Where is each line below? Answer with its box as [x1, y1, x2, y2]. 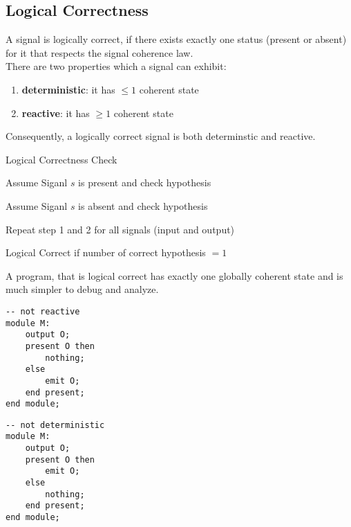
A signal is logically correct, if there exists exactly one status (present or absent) [6, 32, 347, 46]
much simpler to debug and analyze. [6, 282, 159, 296]
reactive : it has [21, 105, 90, 120]
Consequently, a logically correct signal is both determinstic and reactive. [6, 129, 316, 143]
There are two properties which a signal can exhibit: [6, 59, 227, 73]
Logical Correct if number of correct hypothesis [6, 245, 206, 260]
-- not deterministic [6, 420, 105, 430]
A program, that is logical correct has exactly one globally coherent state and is [6, 268, 343, 283]
